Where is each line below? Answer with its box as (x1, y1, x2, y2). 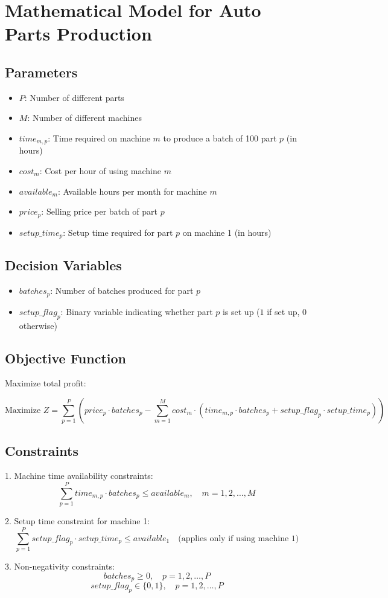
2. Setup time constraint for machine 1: (5, 515, 150, 527)
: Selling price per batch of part (41, 205, 157, 218)
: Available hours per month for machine (57, 184, 207, 197)
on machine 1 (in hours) (182, 226, 272, 238)
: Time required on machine (48, 131, 150, 144)
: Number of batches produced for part (50, 284, 194, 297)
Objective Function (5, 348, 127, 367)
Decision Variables (5, 256, 122, 275)
